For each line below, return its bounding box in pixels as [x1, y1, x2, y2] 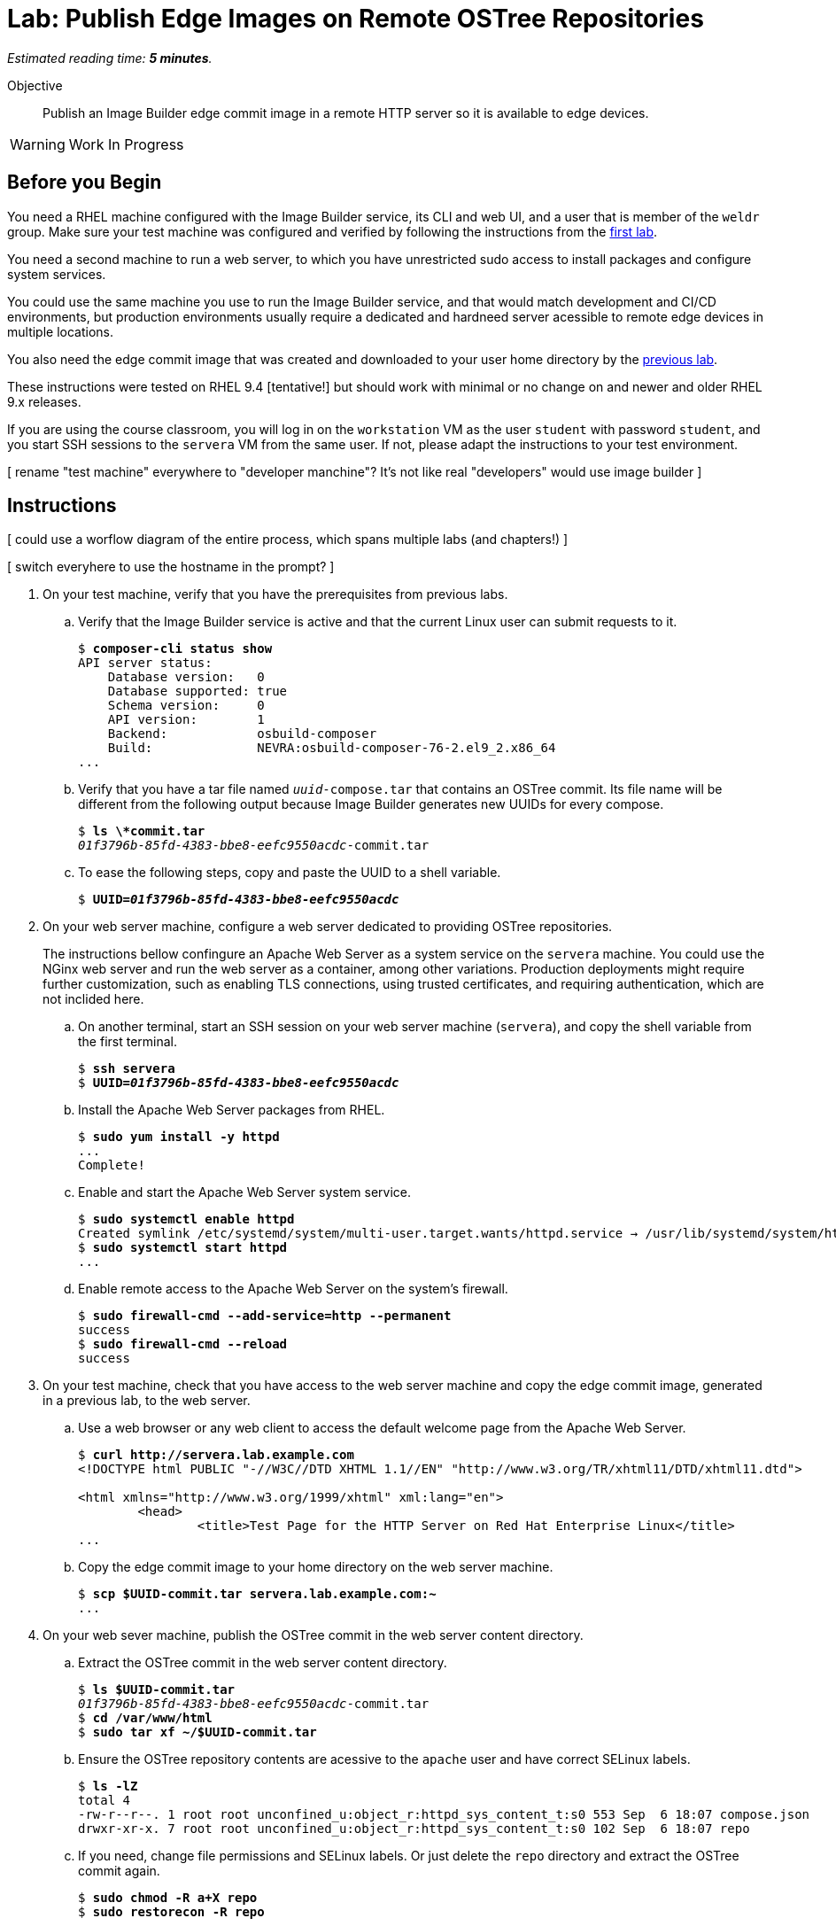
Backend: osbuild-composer [107, 726, 377, 742]
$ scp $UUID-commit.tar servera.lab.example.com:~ [78, 1587, 437, 1602]
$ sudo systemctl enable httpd [78, 1212, 295, 1227]
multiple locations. [7, 323, 114, 339]
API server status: [78, 656, 213, 671]
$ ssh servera [78, 1061, 175, 1076]
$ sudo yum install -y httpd [78, 1130, 280, 1145]
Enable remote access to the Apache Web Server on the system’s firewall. [78, 1281, 508, 1297]
